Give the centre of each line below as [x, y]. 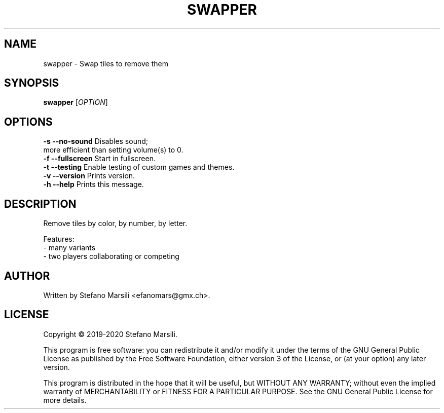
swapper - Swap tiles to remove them [106, 63]
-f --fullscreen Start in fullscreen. [99, 159]
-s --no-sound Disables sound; [96, 141]
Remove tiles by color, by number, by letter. [115, 223]
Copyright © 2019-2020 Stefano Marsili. [110, 334]
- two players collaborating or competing [111, 256]
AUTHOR [27, 276]
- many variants [69, 248]
